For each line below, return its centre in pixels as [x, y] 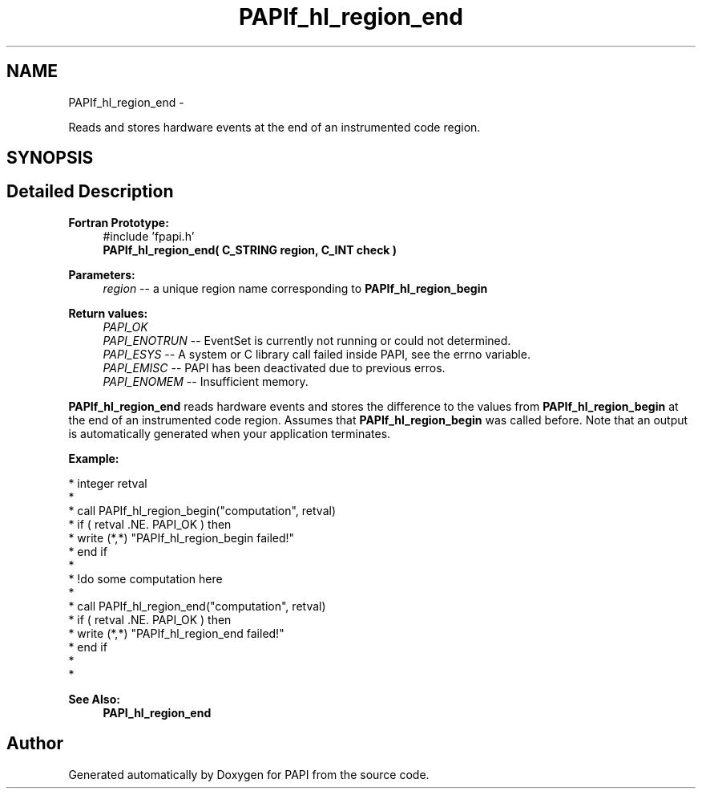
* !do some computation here [145, 578]
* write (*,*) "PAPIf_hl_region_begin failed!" [182, 537]
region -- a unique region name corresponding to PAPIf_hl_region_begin [295, 288]
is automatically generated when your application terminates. [230, 433]
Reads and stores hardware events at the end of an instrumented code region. [274, 127]
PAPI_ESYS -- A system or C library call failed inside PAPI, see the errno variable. [317, 354]
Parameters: [102, 274]
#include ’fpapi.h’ [149, 236]
